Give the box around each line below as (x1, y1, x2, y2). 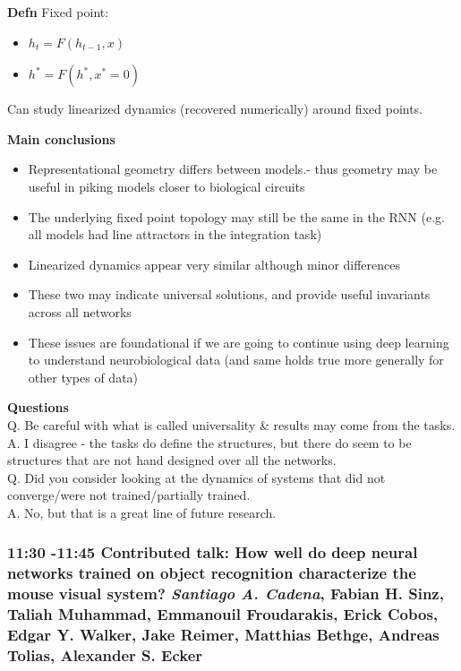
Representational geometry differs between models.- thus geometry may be (28, 159, 438, 178)
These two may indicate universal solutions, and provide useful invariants (28, 285, 431, 304)
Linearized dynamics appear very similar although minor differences (28, 254, 401, 273)
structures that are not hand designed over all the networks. (7, 451, 337, 469)
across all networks (28, 302, 132, 321)
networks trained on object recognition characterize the (7, 562, 416, 584)
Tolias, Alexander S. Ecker (7, 644, 203, 666)
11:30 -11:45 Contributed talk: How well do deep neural (7, 541, 418, 563)
